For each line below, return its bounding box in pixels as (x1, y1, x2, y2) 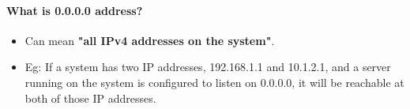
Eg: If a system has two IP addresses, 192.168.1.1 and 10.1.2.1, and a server (24, 58, 391, 75)
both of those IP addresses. (24, 89, 156, 106)
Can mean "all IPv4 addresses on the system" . (24, 32, 275, 48)
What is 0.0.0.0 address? (6, 2, 143, 18)
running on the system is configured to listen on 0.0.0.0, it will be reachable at (24, 73, 404, 90)
